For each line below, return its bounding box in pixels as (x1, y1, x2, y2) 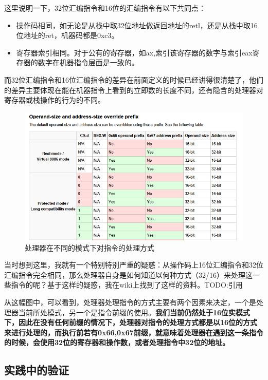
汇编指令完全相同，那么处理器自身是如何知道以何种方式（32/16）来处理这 (4, 269, 253, 280)
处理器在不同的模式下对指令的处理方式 (25, 242, 154, 253)
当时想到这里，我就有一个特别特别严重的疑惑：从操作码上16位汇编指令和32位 (4, 259, 263, 270)
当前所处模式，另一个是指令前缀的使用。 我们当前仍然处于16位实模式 (18, 307, 251, 317)
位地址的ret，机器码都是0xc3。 (16, 30, 119, 41)
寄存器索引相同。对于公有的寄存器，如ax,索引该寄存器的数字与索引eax (16, 47, 253, 58)
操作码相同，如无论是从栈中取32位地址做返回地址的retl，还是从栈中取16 (16, 20, 258, 30)
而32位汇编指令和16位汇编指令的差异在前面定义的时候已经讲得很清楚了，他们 (4, 74, 263, 85)
